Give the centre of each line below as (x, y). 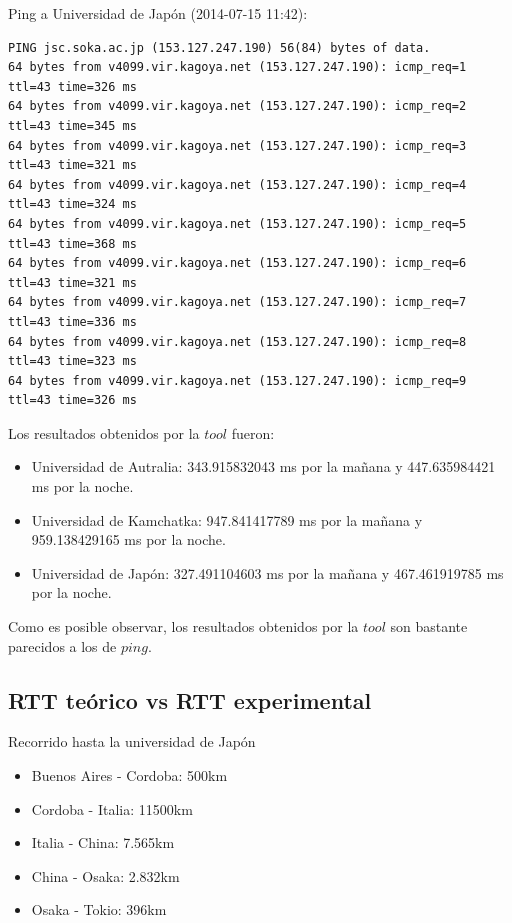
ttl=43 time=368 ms (72, 243)
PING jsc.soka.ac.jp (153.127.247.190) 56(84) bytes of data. (219, 47)
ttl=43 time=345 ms (72, 125)
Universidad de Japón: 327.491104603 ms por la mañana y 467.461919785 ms (267, 572)
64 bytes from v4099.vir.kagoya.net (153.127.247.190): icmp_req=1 (237, 67)
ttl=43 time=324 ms (72, 204)
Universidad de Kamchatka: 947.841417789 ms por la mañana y (227, 519)
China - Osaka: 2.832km (105, 875)
